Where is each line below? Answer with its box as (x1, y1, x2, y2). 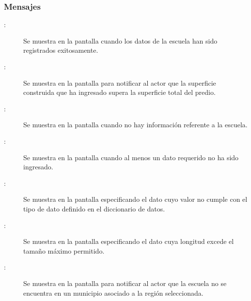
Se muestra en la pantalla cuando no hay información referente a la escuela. (23, 120, 248, 130)
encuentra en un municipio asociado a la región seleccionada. (23, 287, 204, 298)
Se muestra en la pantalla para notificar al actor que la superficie (23, 77, 216, 88)
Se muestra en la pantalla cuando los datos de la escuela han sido (23, 35, 218, 45)
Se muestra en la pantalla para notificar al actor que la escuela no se (23, 278, 227, 288)
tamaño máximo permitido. (23, 245, 105, 256)
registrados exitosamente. (23, 45, 98, 55)
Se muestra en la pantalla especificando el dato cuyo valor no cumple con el (23, 194, 248, 204)
